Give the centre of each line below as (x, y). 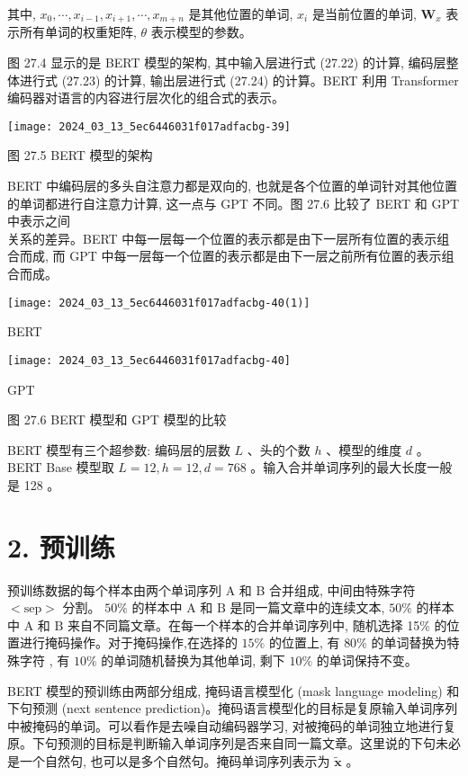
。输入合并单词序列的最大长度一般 (351, 467)
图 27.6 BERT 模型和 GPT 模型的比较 (117, 419)
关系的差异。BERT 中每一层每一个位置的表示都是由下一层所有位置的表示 (222, 238)
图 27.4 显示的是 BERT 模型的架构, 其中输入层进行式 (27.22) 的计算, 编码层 (227, 62)
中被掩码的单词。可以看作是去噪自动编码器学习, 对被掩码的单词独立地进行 (225, 725)
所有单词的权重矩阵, (78, 32)
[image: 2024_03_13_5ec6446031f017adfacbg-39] (149, 126)
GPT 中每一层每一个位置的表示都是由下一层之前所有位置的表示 (256, 256)
